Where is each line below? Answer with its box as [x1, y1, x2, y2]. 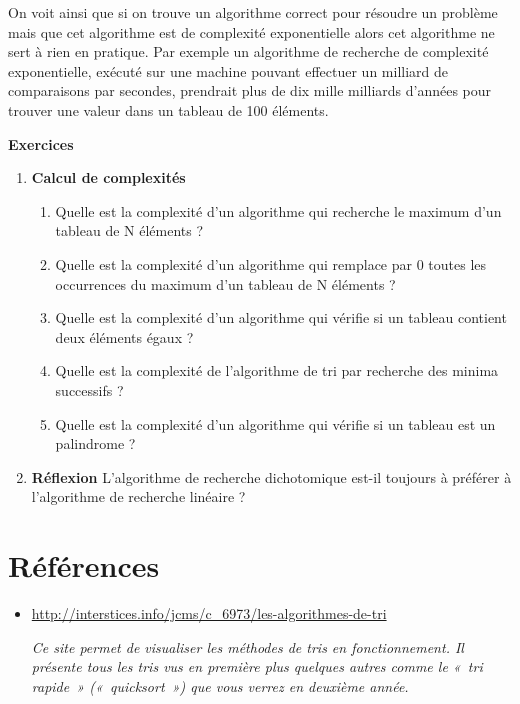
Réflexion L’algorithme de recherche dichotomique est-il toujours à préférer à [31, 466, 512, 487]
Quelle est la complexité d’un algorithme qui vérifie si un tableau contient [55, 307, 507, 328]
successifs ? [55, 379, 124, 400]
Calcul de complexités [31, 167, 186, 188]
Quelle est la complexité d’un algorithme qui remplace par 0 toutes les [55, 253, 487, 274]
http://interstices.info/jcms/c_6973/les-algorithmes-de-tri [31, 603, 387, 623]
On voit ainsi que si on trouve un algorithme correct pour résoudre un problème [8, 2, 498, 22]
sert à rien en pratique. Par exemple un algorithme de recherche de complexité [8, 41, 489, 62]
